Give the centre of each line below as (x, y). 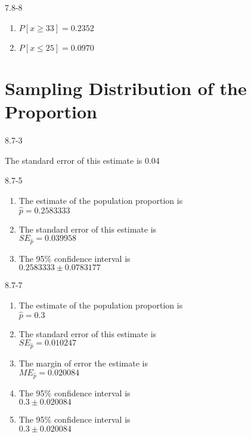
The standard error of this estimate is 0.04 (82, 160)
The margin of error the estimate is (83, 363)
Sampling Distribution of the (126, 88)
